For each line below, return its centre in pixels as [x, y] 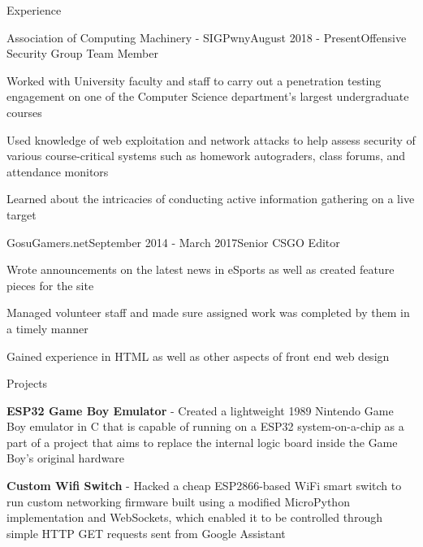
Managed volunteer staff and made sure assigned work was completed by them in [208, 313]
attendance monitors [58, 171]
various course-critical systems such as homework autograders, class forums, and [206, 156]
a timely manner [47, 328]
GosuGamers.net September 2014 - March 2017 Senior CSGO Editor [173, 242]
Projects [27, 383]
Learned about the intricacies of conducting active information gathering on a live [211, 199]
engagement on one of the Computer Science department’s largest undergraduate [208, 96]
